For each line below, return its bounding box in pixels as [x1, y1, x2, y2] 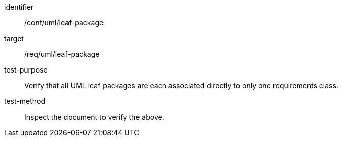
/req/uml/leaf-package [24, 50, 100, 58]
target [4, 34, 24, 43]
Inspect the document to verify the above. [24, 113, 164, 121]
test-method [4, 97, 45, 105]
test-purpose [4, 65, 48, 74]
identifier [4, 3, 34, 11]
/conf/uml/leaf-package [24, 18, 104, 27]
